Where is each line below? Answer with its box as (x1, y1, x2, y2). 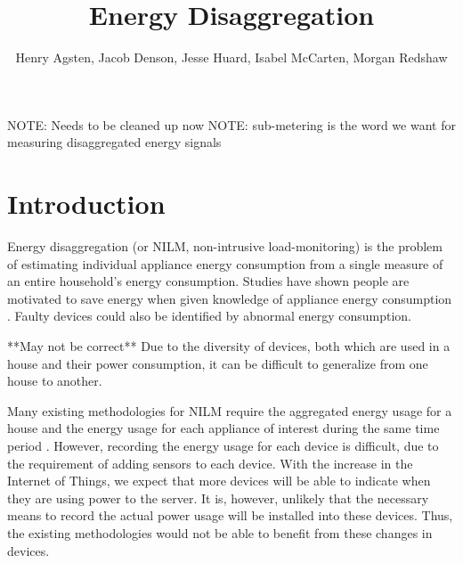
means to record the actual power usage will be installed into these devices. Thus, (7, 506, 453, 525)
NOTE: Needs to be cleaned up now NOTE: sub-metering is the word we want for (7, 115, 456, 134)
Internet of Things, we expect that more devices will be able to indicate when (7, 471, 431, 490)
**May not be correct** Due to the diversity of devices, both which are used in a (7, 337, 451, 355)
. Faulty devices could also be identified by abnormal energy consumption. (7, 306, 411, 325)
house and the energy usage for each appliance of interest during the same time (7, 419, 440, 437)
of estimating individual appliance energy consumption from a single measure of (7, 254, 443, 273)
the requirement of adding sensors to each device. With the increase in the (7, 453, 413, 472)
